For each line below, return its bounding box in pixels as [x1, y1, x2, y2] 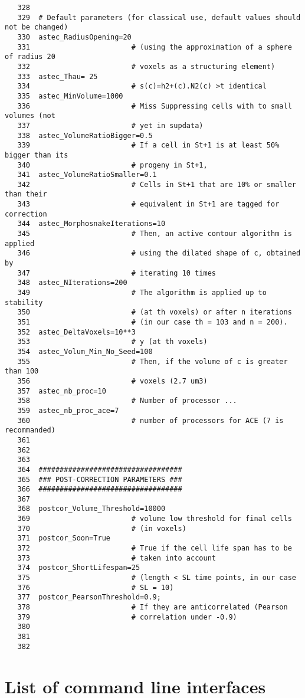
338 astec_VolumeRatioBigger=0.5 [17, 131, 153, 140]
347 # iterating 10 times [17, 268, 216, 277]
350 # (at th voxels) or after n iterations [17, 308, 292, 317]
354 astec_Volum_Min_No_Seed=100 [17, 347, 153, 356]
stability [5, 298, 43, 307]
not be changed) [5, 23, 68, 32]
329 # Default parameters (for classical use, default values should [17, 13, 301, 22]
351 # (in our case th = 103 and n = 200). [17, 318, 288, 326]
